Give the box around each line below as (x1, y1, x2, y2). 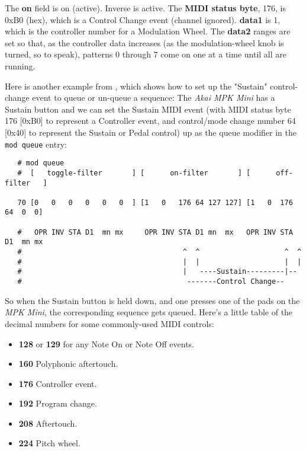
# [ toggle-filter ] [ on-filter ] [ (17, 168, 251, 177)
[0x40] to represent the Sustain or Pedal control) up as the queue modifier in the (5, 126, 297, 138)
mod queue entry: (5, 137, 67, 150)
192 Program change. (18, 397, 97, 410)
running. (5, 59, 36, 72)
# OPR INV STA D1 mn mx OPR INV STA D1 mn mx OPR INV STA (17, 228, 293, 236)
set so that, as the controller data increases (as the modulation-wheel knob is (5, 36, 284, 49)
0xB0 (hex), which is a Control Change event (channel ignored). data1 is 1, (5, 13, 281, 25)
